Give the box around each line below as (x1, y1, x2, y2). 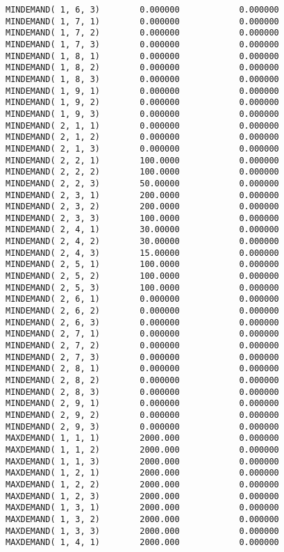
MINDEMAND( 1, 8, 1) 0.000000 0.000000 (6, 51, 279, 61)
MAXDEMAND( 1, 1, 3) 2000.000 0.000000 (6, 456, 279, 466)
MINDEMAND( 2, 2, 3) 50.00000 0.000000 (6, 178, 279, 188)
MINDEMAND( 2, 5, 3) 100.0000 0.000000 (6, 282, 279, 293)
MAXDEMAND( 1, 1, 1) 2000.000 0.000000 (6, 433, 279, 444)
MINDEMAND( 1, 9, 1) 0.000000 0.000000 (6, 86, 279, 96)
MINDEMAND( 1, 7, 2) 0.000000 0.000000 (6, 28, 279, 38)
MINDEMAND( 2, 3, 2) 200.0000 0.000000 (6, 202, 279, 212)
